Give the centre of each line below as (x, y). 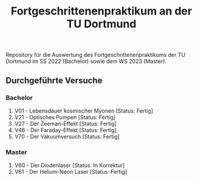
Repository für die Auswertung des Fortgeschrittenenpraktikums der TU (96, 55)
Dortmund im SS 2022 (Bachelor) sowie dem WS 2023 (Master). (86, 61)
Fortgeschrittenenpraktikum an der (101, 11)
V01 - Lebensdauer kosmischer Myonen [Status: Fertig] (84, 111)
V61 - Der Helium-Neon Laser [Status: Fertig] (71, 172)
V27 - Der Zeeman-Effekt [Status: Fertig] (65, 123)
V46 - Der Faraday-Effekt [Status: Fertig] (65, 130)
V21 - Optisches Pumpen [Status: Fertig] (65, 117)
